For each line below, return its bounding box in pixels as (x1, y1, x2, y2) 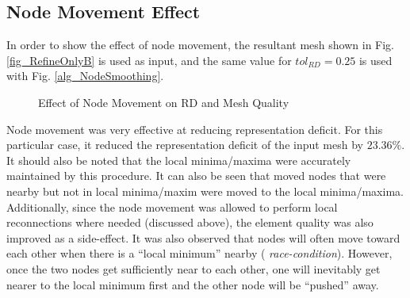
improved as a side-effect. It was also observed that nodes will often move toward (6, 229, 400, 246)
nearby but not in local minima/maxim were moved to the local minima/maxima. (6, 182, 404, 199)
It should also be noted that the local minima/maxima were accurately (6, 151, 351, 168)
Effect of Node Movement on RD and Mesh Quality (38, 94, 289, 110)
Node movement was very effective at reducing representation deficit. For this (6, 120, 383, 137)
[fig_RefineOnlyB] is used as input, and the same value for (6, 52, 292, 68)
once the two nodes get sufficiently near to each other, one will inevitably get (6, 260, 381, 277)
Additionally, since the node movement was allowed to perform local (6, 198, 338, 215)
